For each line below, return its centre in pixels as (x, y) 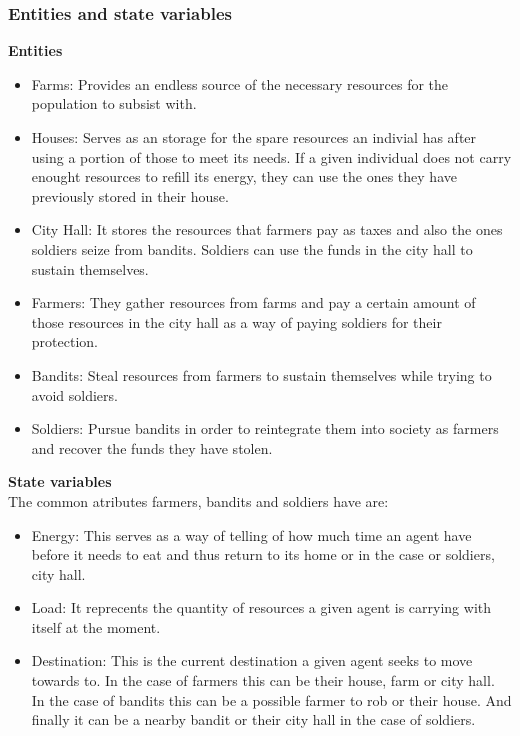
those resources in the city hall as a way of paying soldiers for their (236, 321)
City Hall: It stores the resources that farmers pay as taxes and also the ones (267, 229)
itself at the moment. (96, 626)
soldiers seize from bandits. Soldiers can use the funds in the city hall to (252, 248)
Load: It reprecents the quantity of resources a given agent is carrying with (261, 607)
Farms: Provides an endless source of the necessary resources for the (240, 83)
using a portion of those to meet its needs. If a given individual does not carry (271, 156)
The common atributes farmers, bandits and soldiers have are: (198, 500)
